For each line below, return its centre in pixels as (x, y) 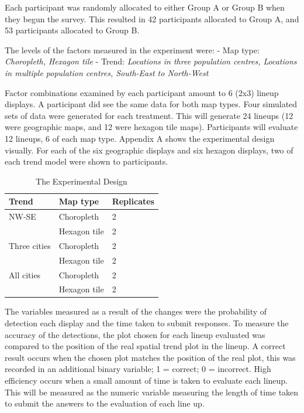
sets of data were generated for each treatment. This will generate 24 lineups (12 (149, 115)
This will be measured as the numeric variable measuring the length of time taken (152, 392)
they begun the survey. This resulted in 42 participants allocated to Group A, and (152, 18)
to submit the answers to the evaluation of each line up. (105, 403)
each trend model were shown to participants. (87, 161)
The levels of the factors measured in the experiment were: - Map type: (132, 50)
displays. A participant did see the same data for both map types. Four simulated (151, 104)
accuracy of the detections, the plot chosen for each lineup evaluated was (135, 334)
